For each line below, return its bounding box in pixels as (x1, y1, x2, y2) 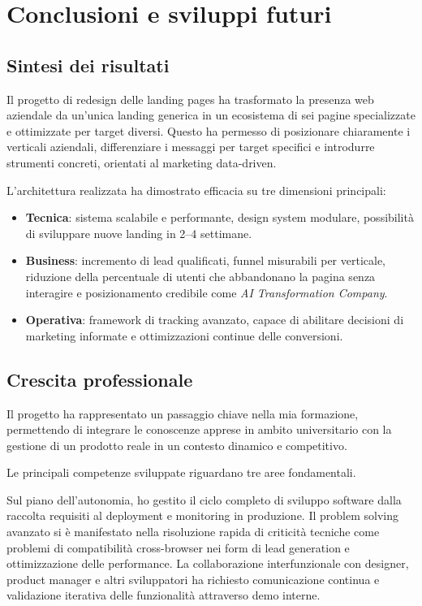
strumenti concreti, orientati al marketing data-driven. (6, 154, 277, 171)
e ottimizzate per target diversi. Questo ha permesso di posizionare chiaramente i (6, 122, 411, 139)
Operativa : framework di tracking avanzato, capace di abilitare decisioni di (25, 311, 404, 328)
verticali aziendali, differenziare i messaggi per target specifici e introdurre (6, 138, 375, 155)
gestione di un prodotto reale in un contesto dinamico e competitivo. (6, 436, 347, 453)
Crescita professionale (6, 366, 193, 392)
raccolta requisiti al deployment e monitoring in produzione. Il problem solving (6, 507, 398, 524)
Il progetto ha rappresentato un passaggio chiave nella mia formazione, (6, 405, 359, 422)
